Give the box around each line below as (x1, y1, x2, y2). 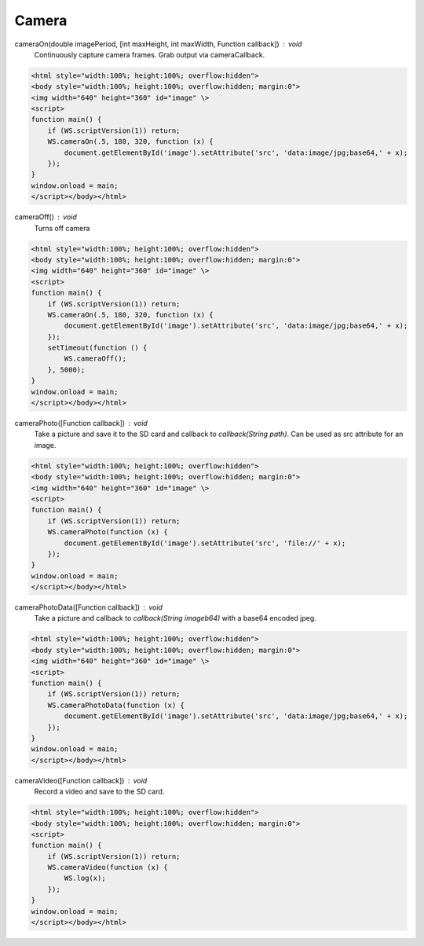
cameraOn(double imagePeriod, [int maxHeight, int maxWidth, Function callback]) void (14, 39, 302, 49)
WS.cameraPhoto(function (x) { (47, 527, 168, 537)
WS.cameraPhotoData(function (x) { (47, 700, 185, 709)
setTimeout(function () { (47, 343, 148, 353)
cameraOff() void (14, 212, 78, 222)
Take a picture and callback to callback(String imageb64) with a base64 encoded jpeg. (34, 614, 317, 623)
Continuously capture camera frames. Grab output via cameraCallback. (34, 49, 265, 59)
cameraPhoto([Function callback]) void (14, 419, 148, 428)
